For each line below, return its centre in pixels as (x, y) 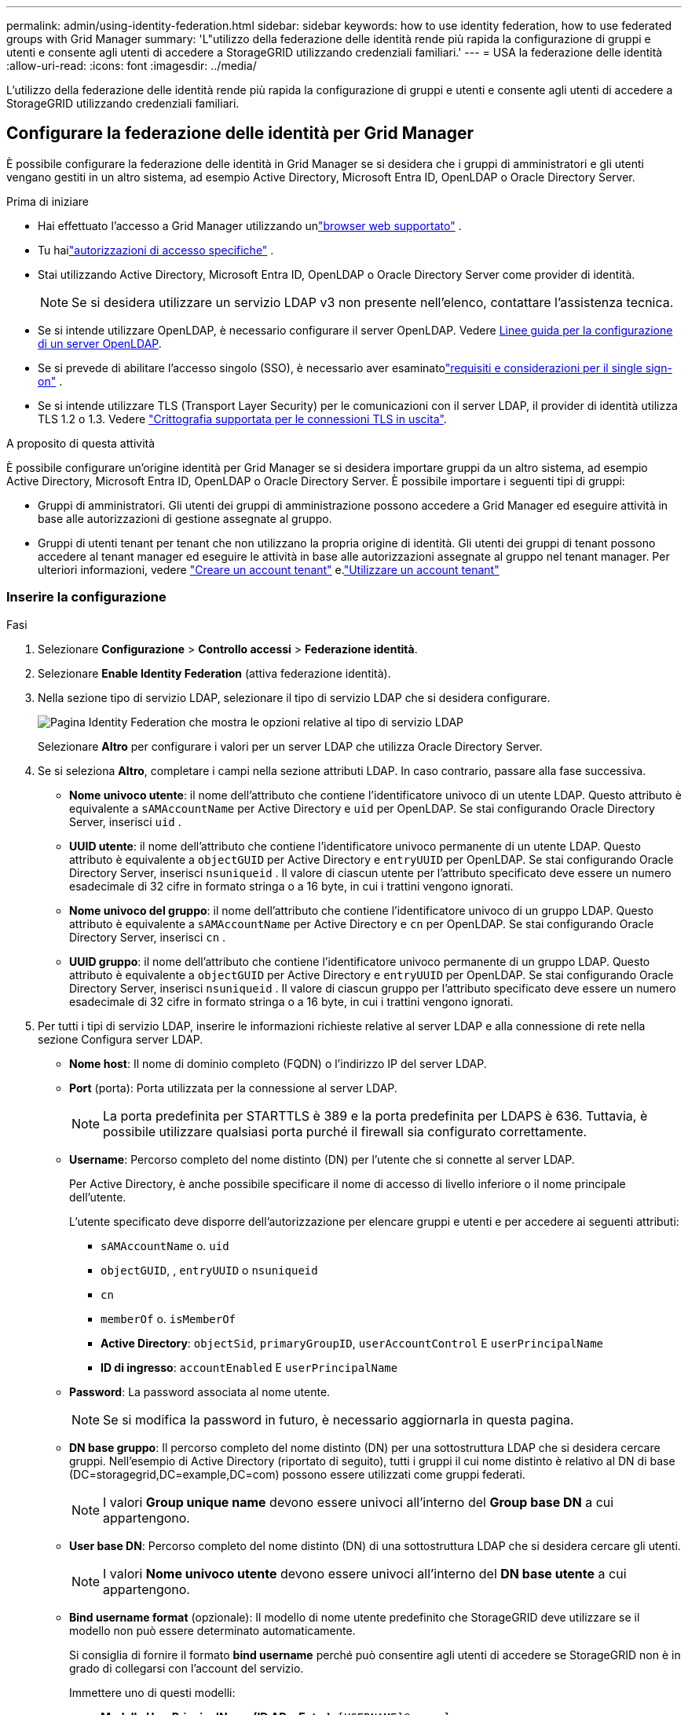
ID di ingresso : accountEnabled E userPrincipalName (249, 1367)
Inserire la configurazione (86, 597)
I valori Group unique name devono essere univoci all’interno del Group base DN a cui (359, 1502)
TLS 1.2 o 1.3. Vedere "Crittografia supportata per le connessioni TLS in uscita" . (242, 419)
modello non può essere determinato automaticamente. (212, 1630)
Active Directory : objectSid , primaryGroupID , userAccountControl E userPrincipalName (352, 1343)
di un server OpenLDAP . (100, 343)
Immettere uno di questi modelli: (152, 1692)
